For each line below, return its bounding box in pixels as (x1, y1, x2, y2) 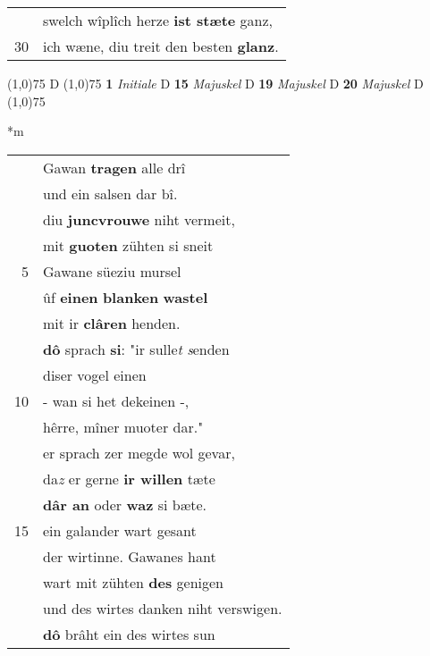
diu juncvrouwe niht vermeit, (43, 208, 235, 230)
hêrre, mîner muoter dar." (43, 416, 204, 437)
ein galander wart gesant (43, 519, 197, 541)
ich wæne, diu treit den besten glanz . (43, 36, 279, 56)
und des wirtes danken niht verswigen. (43, 597, 282, 618)
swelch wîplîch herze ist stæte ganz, (43, 10, 274, 30)
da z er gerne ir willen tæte (43, 467, 215, 489)
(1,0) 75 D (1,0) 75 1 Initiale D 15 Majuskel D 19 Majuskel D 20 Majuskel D (7, 74, 424, 92)
